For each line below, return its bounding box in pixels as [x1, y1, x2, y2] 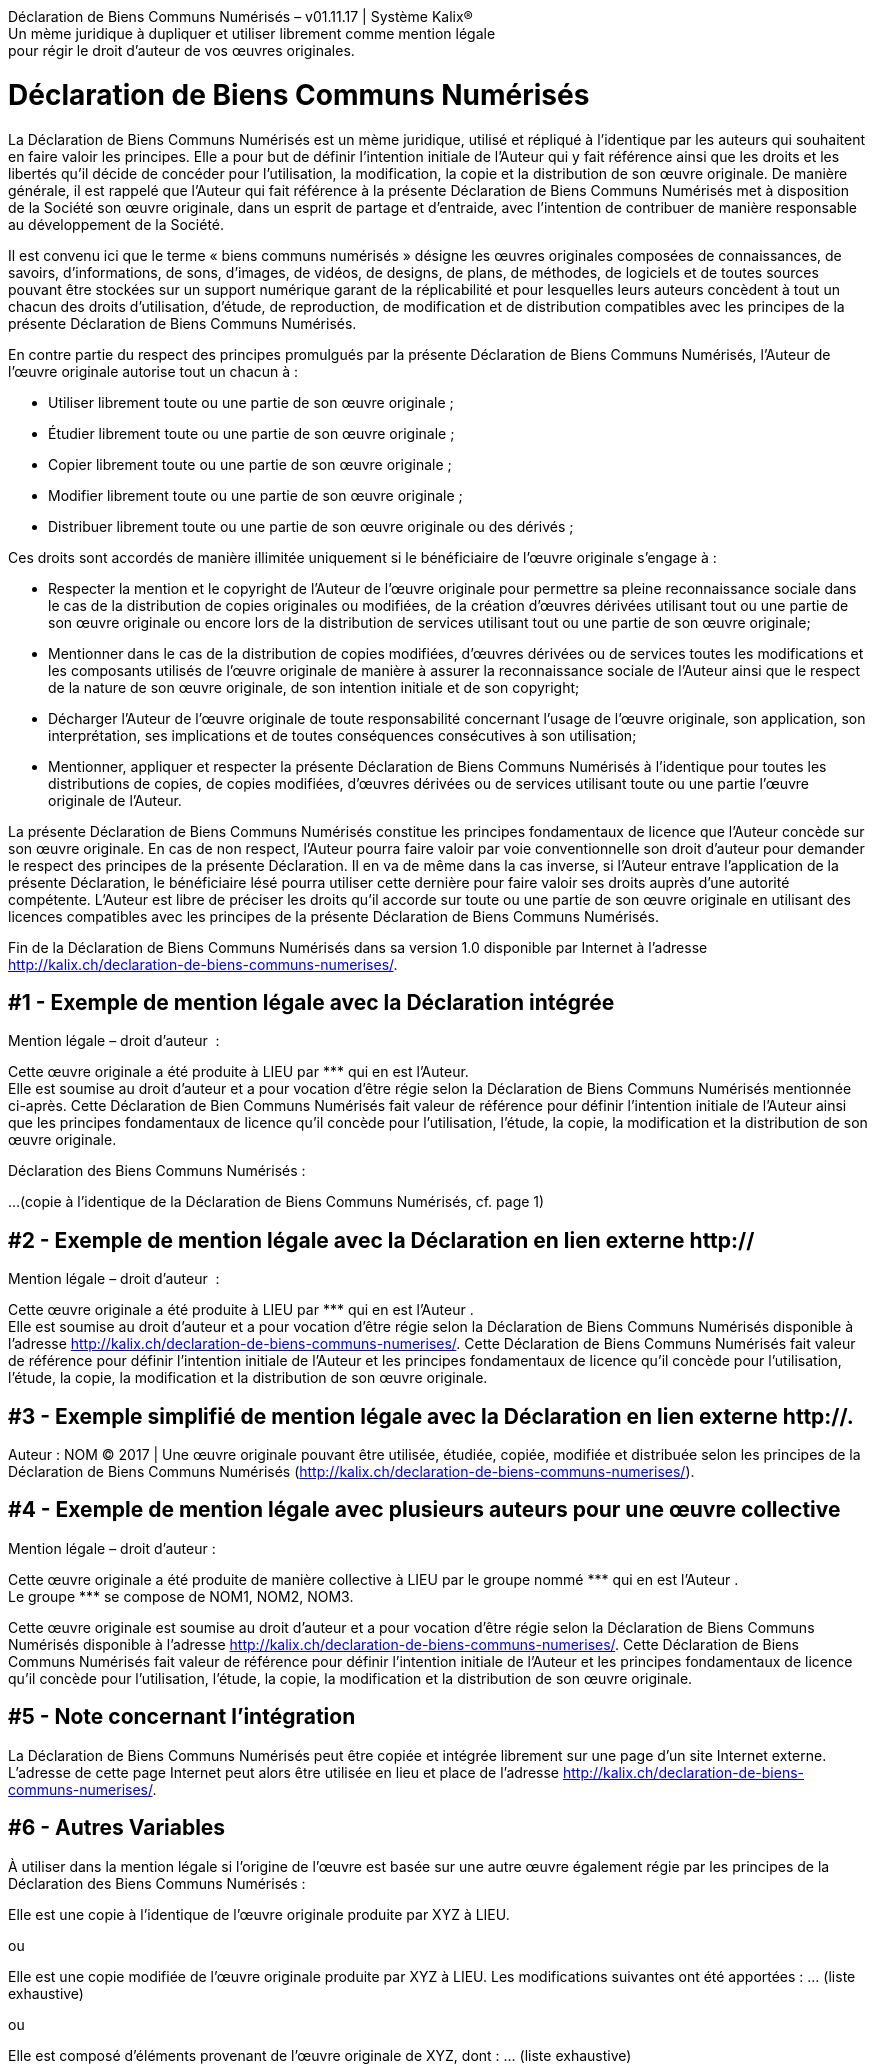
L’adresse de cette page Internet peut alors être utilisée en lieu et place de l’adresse [8, 1763, 559, 1781]
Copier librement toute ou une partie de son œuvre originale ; [48, 455, 452, 473]
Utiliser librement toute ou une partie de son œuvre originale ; [48, 393, 454, 411]
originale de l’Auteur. [48, 791, 182, 809]
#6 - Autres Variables [8, 1815, 226, 1841]
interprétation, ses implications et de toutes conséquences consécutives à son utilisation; [48, 726, 637, 744]
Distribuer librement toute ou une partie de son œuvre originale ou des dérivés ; [48, 517, 574, 535]
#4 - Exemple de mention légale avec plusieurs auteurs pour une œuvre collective [8, 1497, 841, 1523]
